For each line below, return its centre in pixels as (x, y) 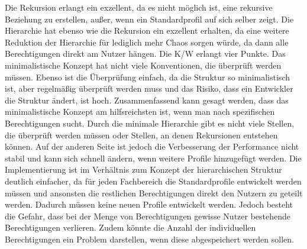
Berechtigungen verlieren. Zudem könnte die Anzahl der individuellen (130, 227)
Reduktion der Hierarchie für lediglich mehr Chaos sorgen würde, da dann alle (147, 42)
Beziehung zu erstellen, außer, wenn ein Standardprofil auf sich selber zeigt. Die (149, 19)
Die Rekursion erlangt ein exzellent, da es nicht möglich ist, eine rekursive (139, 7)
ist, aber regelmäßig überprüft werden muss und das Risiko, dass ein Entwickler (149, 88)
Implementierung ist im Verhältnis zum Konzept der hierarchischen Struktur (143, 169)
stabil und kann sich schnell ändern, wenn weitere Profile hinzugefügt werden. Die (153, 158)
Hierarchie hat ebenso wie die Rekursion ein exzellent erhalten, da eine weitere (147, 30)
